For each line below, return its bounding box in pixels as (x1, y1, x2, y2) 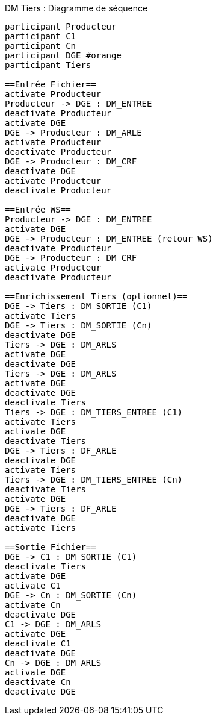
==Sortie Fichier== (5, 542, 96, 552)
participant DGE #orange (5, 51, 122, 60)
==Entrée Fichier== (5, 80, 96, 89)
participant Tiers (5, 60, 91, 70)
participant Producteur (5, 22, 117, 31)
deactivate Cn (5, 677, 71, 687)
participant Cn (5, 41, 76, 51)
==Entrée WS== (5, 205, 71, 214)
